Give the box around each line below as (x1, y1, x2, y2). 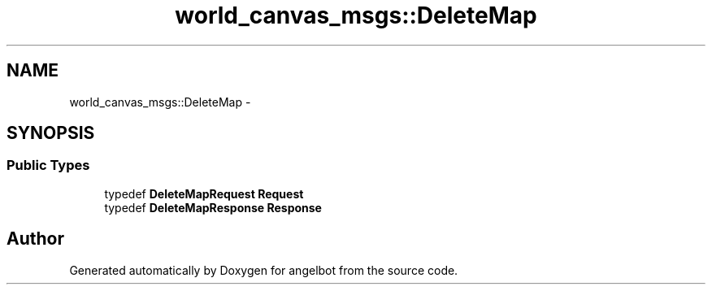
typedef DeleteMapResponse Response (104, 200, 322, 215)
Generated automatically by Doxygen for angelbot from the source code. (69, 263, 458, 277)
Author (7, 228, 64, 250)
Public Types (7, 157, 90, 174)
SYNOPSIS (7, 123, 95, 144)
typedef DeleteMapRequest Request (104, 186, 304, 201)
